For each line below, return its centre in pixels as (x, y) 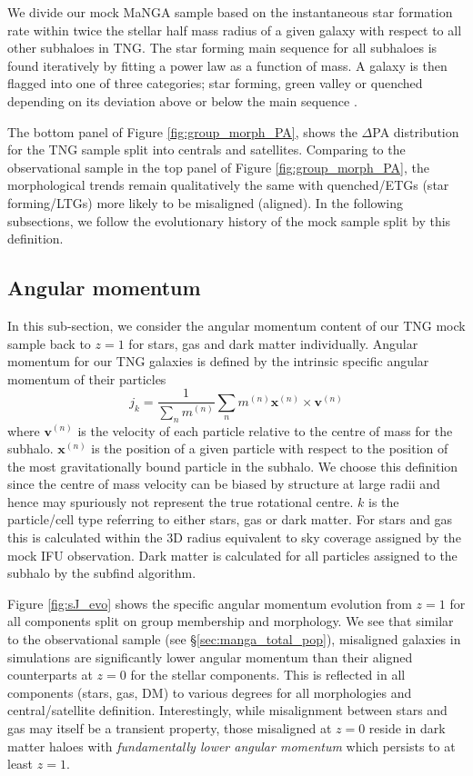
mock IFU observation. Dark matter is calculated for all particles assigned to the (232, 555)
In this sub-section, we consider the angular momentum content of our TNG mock (236, 325)
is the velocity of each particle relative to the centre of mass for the (265, 430)
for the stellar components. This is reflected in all (268, 675)
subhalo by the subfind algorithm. (102, 573)
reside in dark (407, 728)
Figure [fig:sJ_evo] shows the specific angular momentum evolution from (210, 603)
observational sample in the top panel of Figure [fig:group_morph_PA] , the (218, 167)
